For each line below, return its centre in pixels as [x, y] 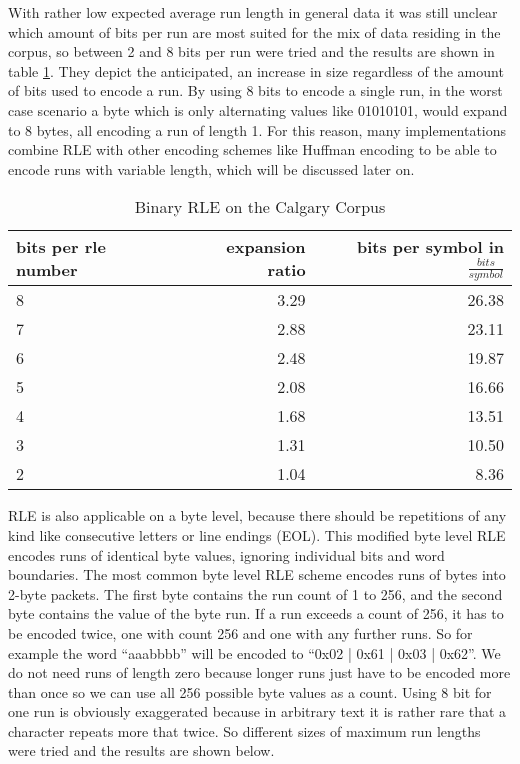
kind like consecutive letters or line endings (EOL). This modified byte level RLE [257, 534]
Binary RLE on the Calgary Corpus [260, 207]
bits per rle [61, 247]
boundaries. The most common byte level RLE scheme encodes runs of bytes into [257, 574]
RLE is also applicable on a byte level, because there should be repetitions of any [257, 515]
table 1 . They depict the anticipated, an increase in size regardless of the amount [256, 70]
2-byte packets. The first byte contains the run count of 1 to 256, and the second [255, 593]
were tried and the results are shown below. [141, 750]
